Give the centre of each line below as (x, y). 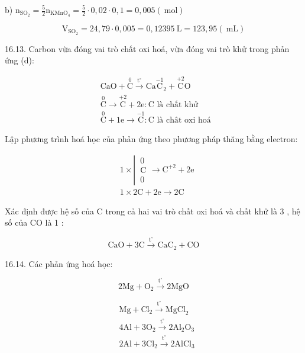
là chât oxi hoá (184, 121)
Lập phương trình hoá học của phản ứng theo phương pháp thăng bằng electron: (151, 139)
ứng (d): (20, 60)
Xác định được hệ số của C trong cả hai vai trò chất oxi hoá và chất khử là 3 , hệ (152, 211)
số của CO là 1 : (34, 222)
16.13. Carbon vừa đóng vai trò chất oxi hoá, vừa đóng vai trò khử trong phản (147, 48)
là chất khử (178, 105)
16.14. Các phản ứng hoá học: (59, 263)
